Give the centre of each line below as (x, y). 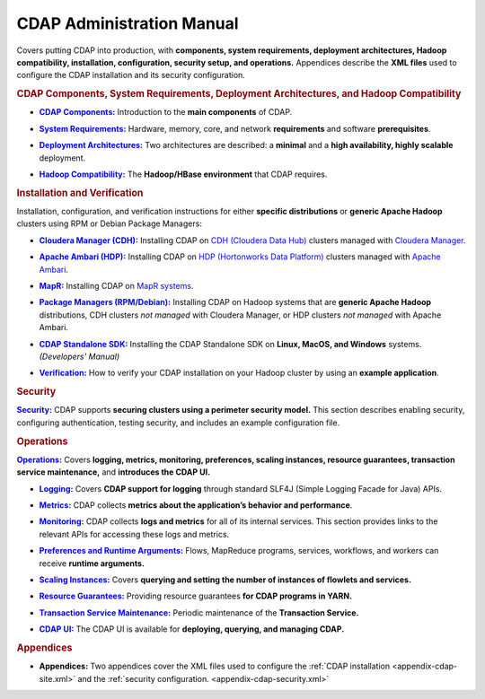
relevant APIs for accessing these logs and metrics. (134, 534)
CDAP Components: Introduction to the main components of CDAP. (166, 112)
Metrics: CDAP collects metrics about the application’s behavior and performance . (196, 505)
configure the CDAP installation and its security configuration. (131, 75)
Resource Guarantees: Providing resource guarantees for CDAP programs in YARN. (196, 596)
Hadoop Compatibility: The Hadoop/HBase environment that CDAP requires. (183, 174)
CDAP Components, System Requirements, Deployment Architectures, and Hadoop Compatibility (239, 94)
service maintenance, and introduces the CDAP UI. (114, 472)
